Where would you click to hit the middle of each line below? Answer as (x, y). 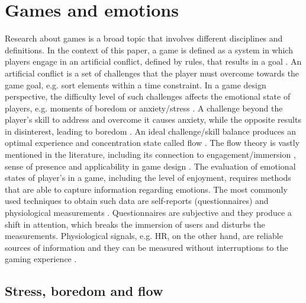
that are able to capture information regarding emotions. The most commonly (146, 189)
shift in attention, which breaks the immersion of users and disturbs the (135, 224)
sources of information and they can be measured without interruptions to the (146, 247)
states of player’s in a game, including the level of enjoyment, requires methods (148, 178)
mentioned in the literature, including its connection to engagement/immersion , (150, 154)
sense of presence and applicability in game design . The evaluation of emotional (150, 166)
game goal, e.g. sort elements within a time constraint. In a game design (136, 84)
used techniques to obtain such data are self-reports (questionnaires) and (137, 201)
